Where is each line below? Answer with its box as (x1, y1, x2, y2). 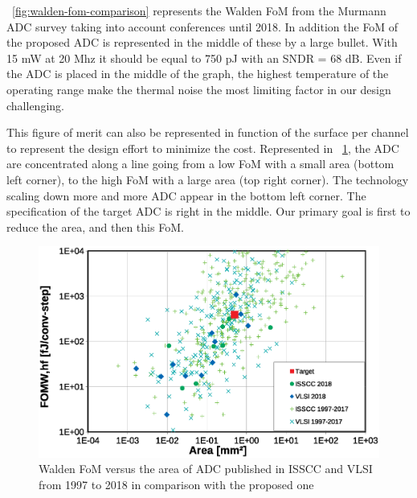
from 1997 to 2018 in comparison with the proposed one (39, 475, 314, 492)
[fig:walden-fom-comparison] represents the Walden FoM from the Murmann (12, 2, 386, 19)
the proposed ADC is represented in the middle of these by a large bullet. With (6, 34, 398, 51)
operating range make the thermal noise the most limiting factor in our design (6, 80, 391, 97)
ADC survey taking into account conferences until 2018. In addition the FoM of (6, 18, 399, 35)
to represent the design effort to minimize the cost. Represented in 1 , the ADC (6, 139, 399, 156)
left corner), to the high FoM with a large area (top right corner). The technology (6, 171, 409, 187)
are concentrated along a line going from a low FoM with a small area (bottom (6, 155, 395, 172)
